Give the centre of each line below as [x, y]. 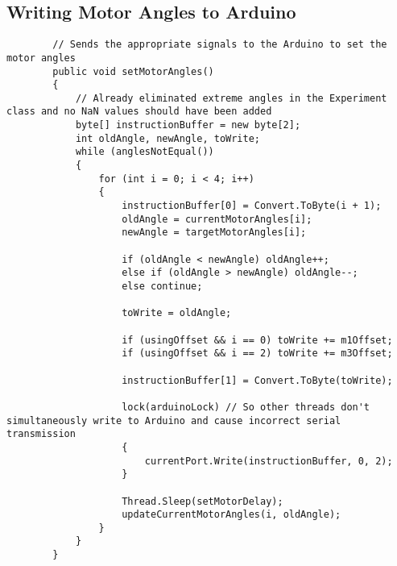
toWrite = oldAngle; [177, 313]
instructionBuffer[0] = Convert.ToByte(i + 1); [252, 206]
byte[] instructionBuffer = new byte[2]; [188, 125]
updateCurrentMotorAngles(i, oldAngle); [232, 515]
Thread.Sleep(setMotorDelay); [203, 501]
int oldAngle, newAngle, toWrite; [167, 138]
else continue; [162, 287]
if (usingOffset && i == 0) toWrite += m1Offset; [257, 340]
